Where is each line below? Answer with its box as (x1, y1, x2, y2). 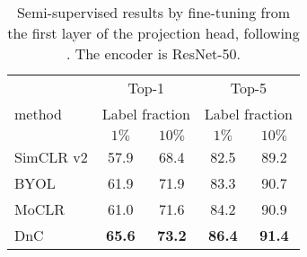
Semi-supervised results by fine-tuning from (16, 2, 290, 22)
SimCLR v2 (14, 146, 88, 167)
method (14, 103, 62, 124)
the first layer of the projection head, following (7, 22, 300, 43)
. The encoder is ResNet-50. (66, 43, 241, 64)
